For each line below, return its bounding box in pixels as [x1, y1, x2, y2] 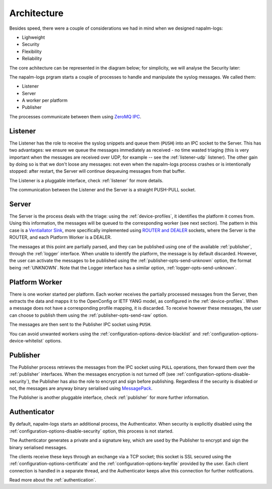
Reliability [22, 55, 42, 61]
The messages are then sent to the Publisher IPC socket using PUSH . [9, 321, 152, 327]
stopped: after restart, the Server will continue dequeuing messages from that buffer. [9, 168, 186, 174]
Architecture [9, 8, 64, 19]
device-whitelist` [9, 337, 44, 343]
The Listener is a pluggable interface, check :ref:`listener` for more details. [9, 177, 164, 183]
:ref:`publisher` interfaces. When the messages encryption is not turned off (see [9, 371, 176, 377]
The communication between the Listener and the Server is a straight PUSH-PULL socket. [9, 187, 196, 193]
